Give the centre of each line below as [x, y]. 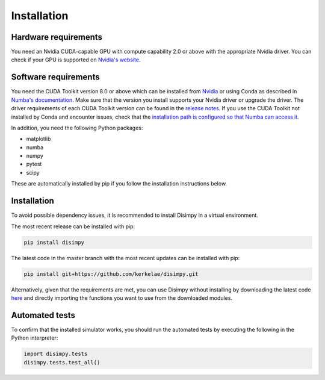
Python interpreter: [35, 338]
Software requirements [55, 77]
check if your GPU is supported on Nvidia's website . [76, 60]
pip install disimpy [54, 242]
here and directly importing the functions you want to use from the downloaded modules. [122, 297]
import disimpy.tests [56, 354]
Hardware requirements [57, 37]
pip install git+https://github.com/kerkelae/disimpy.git [111, 274]
